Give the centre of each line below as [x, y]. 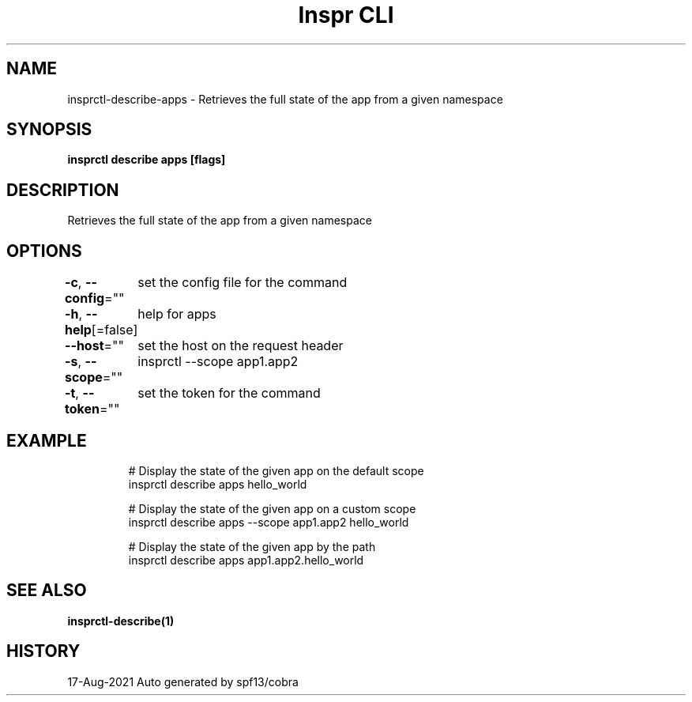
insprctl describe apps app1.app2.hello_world [246, 560]
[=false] [115, 330]
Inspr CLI [346, 15]
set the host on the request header [241, 346]
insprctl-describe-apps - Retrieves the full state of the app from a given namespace [285, 99]
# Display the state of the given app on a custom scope [272, 508]
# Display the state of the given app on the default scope [276, 470]
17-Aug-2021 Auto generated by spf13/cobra [183, 681]
